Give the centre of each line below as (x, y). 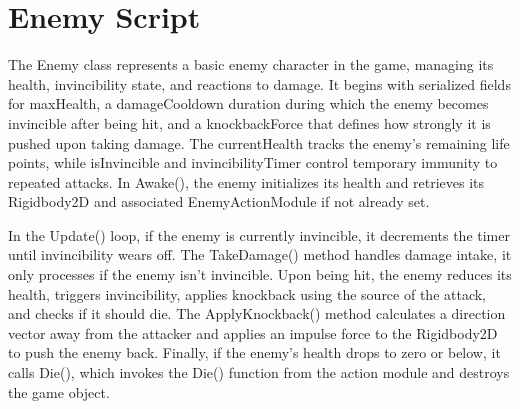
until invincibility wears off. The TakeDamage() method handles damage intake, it (260, 254)
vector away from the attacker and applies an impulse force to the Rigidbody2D (253, 332)
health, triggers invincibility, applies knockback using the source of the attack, (247, 293)
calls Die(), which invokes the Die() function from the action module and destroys (259, 372)
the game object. (59, 391)
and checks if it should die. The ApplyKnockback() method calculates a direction (257, 313)
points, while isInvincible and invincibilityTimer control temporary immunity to (253, 162)
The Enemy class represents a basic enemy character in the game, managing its (251, 64)
